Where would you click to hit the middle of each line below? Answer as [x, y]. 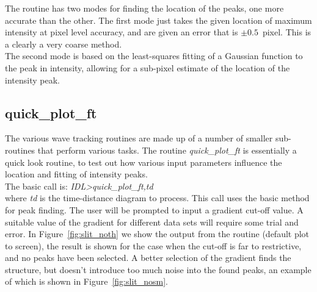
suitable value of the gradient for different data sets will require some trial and [152, 222]
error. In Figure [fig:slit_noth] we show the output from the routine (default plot [157, 234]
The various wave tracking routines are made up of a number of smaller [139, 138]
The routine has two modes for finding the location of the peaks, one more [144, 8]
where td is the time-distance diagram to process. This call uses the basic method [157, 198]
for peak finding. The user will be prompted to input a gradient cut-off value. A [154, 209]
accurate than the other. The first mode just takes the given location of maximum [158, 20]
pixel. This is [287, 32]
